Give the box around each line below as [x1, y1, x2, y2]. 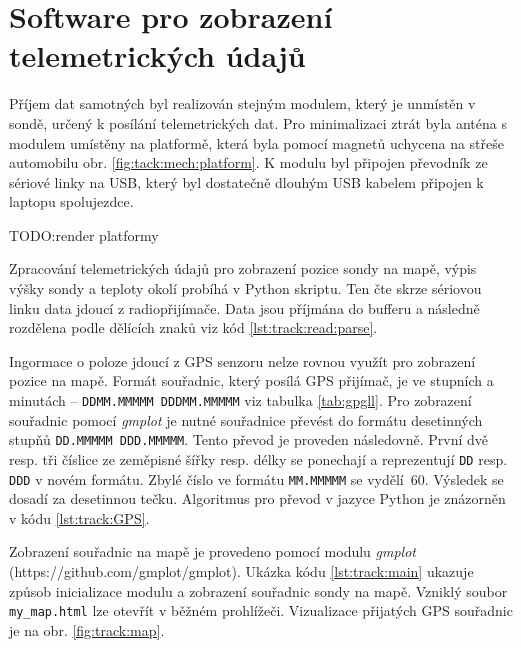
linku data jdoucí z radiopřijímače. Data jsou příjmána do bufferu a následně [9, 297, 480, 318]
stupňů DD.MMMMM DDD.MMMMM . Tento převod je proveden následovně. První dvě [9, 429, 488, 450]
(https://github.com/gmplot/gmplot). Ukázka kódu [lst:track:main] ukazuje [9, 561, 474, 582]
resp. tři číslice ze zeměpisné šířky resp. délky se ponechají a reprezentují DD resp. [9, 448, 508, 469]
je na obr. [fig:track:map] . [9, 619, 165, 640]
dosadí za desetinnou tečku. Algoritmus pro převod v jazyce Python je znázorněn [9, 488, 506, 509]
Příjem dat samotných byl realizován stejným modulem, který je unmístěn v [9, 93, 476, 114]
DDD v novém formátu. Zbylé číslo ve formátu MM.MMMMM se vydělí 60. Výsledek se [9, 468, 504, 489]
